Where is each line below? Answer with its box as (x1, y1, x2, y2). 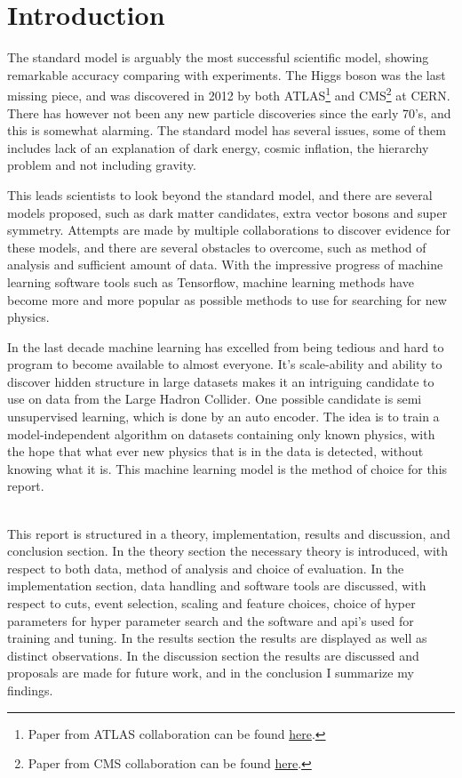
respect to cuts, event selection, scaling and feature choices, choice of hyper (7, 594, 416, 612)
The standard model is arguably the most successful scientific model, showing (7, 48, 429, 67)
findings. (7, 680, 53, 699)
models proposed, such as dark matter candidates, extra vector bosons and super (7, 203, 448, 221)
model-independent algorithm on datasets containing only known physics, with (7, 424, 435, 443)
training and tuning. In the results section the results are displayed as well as (7, 629, 427, 647)
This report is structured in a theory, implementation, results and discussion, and (7, 524, 450, 542)
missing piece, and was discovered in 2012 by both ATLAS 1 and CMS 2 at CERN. (7, 84, 450, 104)
